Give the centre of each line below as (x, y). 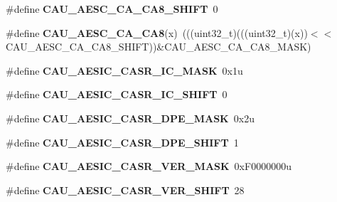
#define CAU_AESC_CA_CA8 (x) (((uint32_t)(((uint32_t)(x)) (157, 32)
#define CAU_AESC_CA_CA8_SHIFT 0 (112, 9)
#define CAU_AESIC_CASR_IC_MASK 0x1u (124, 70)
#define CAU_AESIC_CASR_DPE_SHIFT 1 (122, 142)
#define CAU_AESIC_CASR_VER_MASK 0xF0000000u (149, 166)
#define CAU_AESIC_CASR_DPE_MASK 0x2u (130, 118)
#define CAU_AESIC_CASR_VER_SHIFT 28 (125, 190)
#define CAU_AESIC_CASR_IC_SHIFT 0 (117, 94)
